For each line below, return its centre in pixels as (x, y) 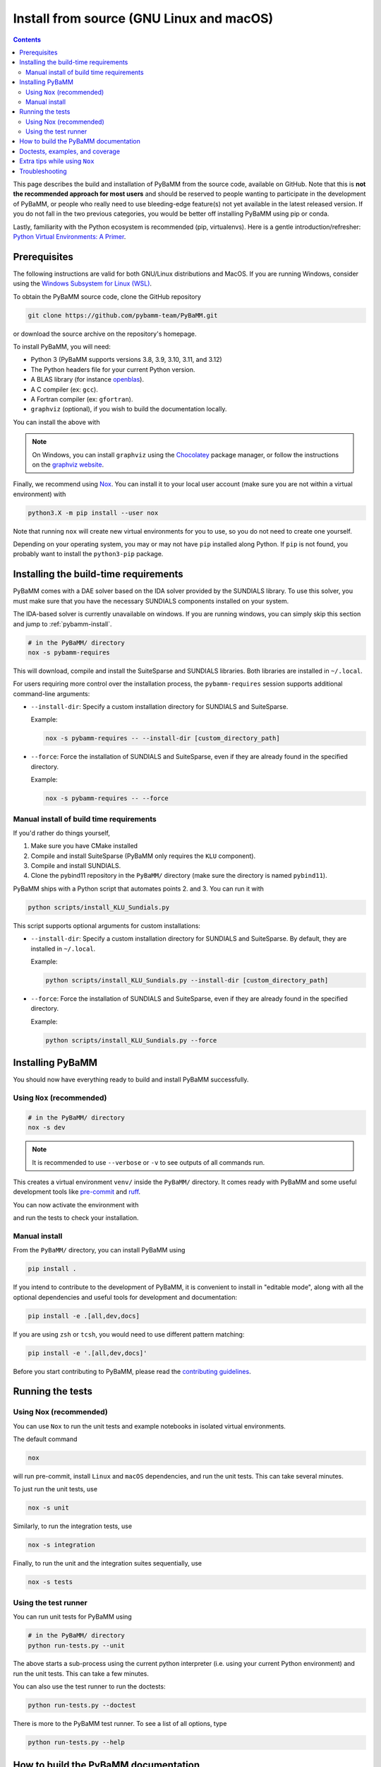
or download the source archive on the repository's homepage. (105, 334)
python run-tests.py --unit (76, 1645)
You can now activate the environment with (76, 1204)
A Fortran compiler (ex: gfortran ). (82, 399)
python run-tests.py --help (76, 1743)
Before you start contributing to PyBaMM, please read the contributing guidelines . (132, 1371)
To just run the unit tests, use (55, 1489)
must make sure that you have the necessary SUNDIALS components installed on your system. (151, 601)
